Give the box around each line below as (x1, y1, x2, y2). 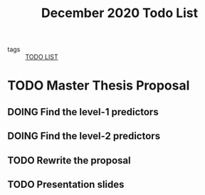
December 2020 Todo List (41, 5, 199, 21)
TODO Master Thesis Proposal (7, 78, 190, 94)
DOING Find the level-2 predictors (7, 130, 161, 142)
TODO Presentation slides (7, 178, 125, 190)
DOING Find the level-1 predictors (7, 105, 159, 118)
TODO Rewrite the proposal (7, 154, 131, 167)
